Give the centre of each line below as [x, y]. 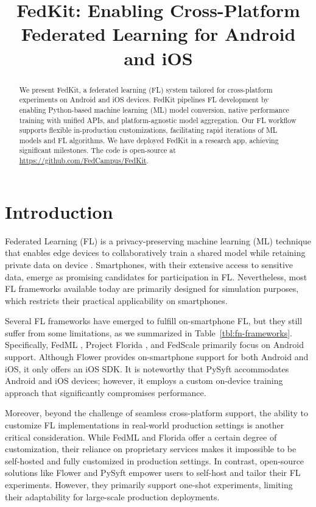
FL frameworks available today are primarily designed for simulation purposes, [152, 289]
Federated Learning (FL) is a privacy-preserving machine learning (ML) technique [158, 240]
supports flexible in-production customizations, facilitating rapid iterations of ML [148, 130]
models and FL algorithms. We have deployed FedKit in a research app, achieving [149, 140]
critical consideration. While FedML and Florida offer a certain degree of [141, 437]
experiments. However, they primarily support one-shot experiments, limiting [149, 485]
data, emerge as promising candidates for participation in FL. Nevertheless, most [156, 276]
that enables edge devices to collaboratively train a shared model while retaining [155, 253]
